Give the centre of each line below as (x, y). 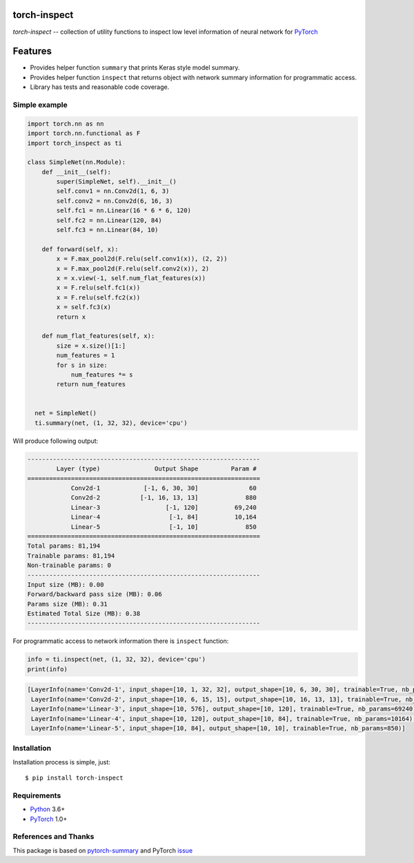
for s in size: (82, 365)
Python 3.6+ (48, 809)
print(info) (48, 669)
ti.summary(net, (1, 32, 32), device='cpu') (111, 423)
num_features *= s (102, 375)
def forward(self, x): (80, 249)
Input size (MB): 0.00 (66, 584)
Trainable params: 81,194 (71, 556)
